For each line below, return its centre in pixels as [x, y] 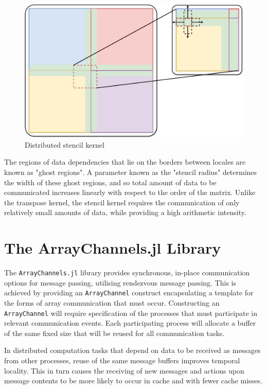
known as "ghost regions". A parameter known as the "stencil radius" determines [131, 172]
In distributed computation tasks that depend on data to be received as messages [132, 350]
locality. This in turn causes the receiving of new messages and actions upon [124, 370]
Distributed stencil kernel [65, 144]
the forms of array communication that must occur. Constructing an [112, 302]
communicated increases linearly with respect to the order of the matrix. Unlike [130, 192]
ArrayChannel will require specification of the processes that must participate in [131, 313]
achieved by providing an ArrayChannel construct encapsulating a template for [129, 293]
